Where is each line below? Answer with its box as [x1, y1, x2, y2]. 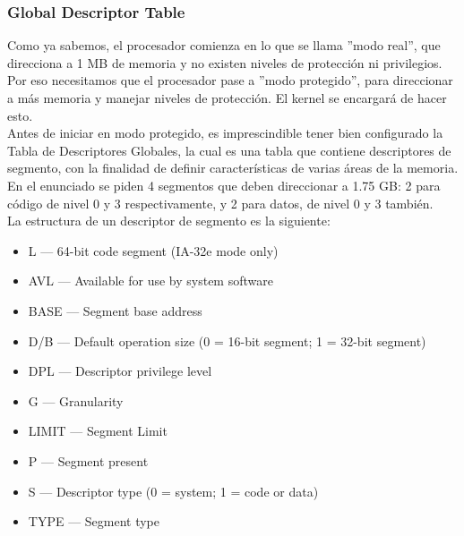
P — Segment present [28, 451, 149, 470]
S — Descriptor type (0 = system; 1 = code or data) [28, 481, 319, 500]
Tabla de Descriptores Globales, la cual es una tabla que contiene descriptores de [7, 140, 451, 159]
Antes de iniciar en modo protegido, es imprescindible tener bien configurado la [7, 123, 443, 142]
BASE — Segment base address [28, 301, 202, 319]
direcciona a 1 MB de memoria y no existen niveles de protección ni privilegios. [7, 53, 443, 72]
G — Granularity [28, 391, 124, 410]
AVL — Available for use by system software [28, 271, 273, 290]
